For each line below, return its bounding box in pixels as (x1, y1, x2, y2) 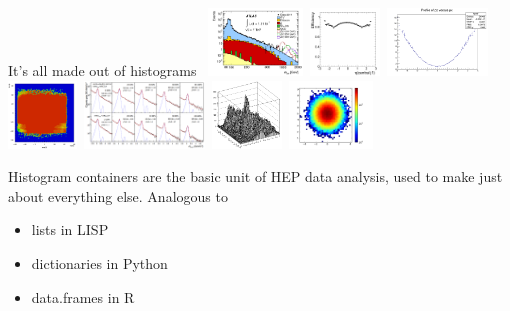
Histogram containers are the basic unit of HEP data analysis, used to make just (8, 166, 503, 187)
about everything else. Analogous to (8, 185, 228, 206)
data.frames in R (31, 286, 135, 307)
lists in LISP (31, 219, 109, 240)
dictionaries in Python (31, 253, 168, 274)
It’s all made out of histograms (8, 60, 197, 81)
